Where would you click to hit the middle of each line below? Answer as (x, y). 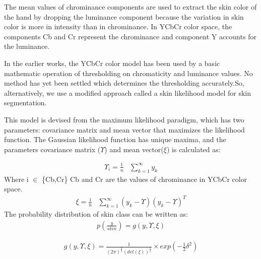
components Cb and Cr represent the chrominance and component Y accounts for (130, 36)
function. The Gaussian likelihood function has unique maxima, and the (115, 139)
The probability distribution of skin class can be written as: (96, 214)
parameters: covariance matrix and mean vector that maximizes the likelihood (124, 129)
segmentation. (25, 103)
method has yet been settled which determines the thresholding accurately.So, (124, 83)
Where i (16, 179)
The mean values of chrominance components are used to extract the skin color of (130, 7)
